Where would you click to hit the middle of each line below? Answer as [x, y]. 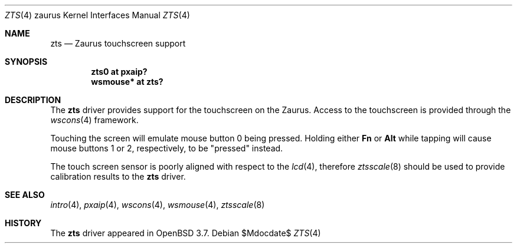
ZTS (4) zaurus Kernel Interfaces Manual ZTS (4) [97, 15]
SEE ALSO [25, 195]
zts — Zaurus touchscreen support [118, 43]
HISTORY [23, 223]
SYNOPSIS [26, 62]
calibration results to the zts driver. [118, 176]
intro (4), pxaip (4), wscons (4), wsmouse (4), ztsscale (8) [158, 205]
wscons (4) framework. [94, 120]
